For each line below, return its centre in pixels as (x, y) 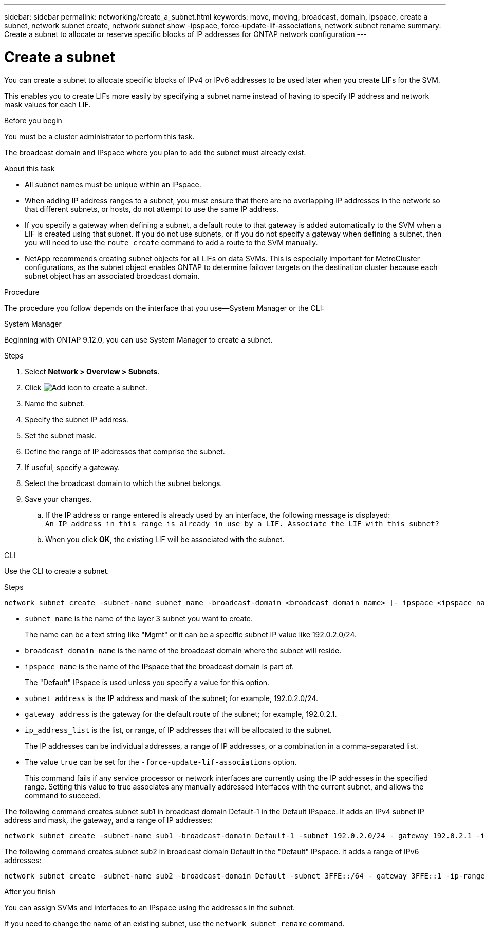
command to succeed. (62, 795)
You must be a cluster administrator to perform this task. (99, 136)
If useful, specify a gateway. (72, 467)
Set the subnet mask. (61, 435)
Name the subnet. (55, 403)
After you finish (30, 891)
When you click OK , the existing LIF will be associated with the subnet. (165, 539)
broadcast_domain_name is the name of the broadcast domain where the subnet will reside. (183, 650)
